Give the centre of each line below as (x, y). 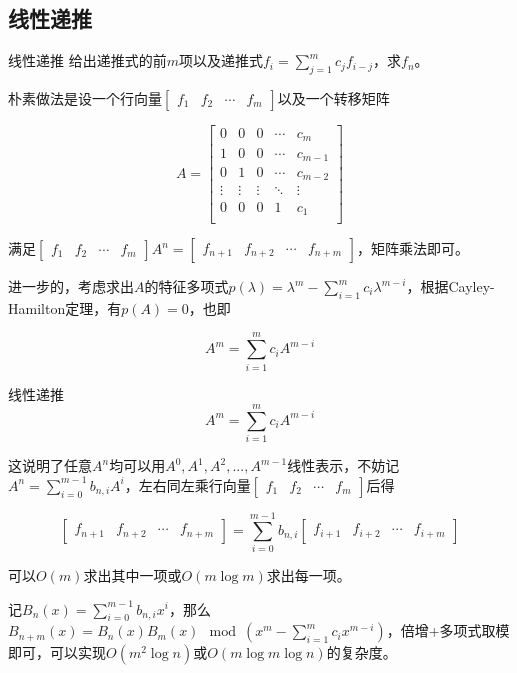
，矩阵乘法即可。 (413, 248)
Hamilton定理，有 (65, 307)
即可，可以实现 (57, 652)
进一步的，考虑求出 (71, 286)
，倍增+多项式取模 (448, 630)
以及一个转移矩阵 (333, 98)
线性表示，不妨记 (343, 465)
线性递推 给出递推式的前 (87, 60)
